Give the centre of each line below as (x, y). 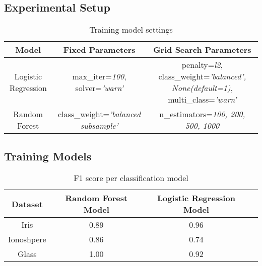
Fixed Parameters (99, 50)
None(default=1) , (202, 88)
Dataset (27, 204)
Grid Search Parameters (202, 50)
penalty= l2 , (202, 65)
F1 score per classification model (131, 178)
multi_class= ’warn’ (202, 100)
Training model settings (131, 30)
